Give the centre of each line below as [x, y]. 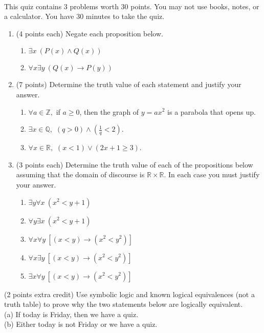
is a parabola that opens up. [212, 111]
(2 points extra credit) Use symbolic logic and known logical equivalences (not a [129, 294]
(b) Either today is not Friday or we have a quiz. [81, 324]
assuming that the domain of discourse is [80, 174]
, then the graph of [109, 111]
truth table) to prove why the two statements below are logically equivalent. [124, 304]
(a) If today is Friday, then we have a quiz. [71, 314]
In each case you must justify [214, 174]
